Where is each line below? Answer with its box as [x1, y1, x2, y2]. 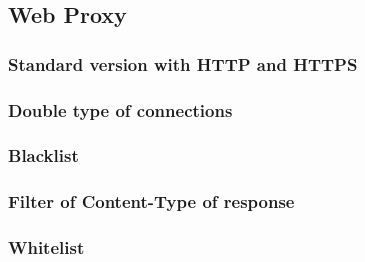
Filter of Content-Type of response [8, 189, 295, 214]
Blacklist [8, 143, 79, 168]
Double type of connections [8, 97, 233, 122]
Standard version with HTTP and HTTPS [8, 51, 358, 76]
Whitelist [8, 235, 85, 260]
